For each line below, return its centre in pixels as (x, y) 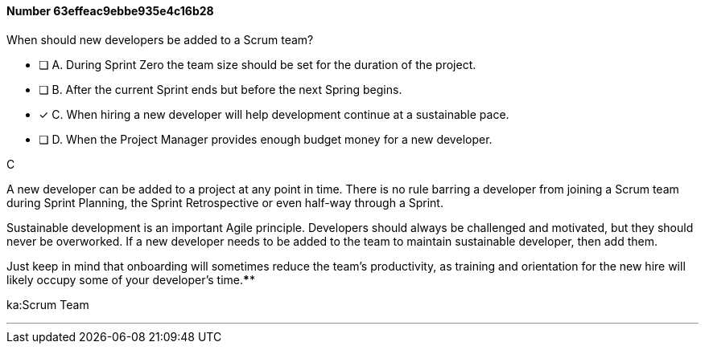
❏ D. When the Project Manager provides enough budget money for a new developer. (266, 139)
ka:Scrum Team (48, 304)
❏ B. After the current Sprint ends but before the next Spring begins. (221, 89)
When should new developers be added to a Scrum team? (160, 39)
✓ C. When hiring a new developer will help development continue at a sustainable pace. (274, 114)
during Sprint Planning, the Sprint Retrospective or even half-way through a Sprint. (225, 202)
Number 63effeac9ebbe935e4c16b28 (110, 11)
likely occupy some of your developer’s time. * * (131, 279)
